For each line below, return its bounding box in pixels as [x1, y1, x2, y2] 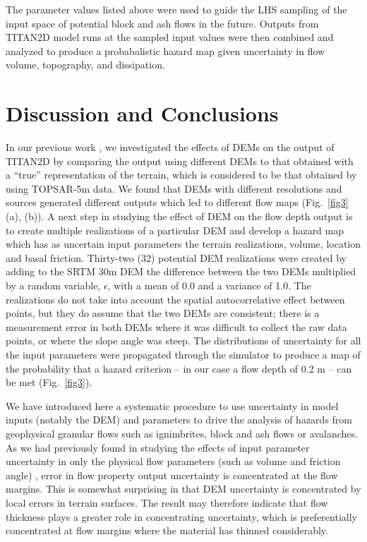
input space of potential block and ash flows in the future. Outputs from [6, 16, 319, 30]
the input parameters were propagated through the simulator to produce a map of [6, 347, 361, 361]
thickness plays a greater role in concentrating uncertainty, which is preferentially [6, 509, 357, 524]
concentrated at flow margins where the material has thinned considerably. [6, 523, 328, 538]
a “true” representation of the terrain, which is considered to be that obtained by [6, 167, 357, 182]
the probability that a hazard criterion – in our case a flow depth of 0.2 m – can [6, 361, 352, 375]
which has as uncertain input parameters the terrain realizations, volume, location [6, 236, 361, 251]
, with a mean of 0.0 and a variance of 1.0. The [107, 278, 311, 293]
